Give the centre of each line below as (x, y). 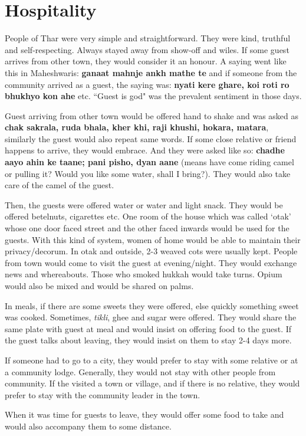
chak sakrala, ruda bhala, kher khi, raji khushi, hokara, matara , (137, 127)
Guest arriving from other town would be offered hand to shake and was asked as (152, 115)
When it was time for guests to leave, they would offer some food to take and (144, 414)
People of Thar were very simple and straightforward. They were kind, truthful (148, 38)
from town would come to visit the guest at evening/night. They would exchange (151, 262)
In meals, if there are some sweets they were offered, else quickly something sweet (152, 305)
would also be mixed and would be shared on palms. (99, 286)
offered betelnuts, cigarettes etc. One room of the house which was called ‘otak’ (148, 216)
